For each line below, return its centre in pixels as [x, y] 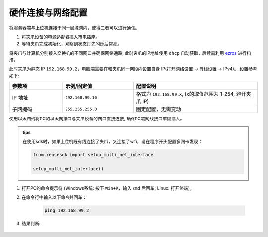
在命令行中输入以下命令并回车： [54, 197]
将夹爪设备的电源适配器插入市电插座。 [61, 37]
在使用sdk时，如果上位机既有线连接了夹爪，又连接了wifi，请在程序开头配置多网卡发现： [113, 142]
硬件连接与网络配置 [48, 13]
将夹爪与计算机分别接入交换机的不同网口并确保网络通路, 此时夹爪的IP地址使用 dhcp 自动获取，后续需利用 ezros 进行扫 [130, 53]
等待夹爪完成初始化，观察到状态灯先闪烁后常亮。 [71, 44]
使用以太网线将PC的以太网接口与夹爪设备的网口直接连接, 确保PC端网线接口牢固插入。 [97, 118]
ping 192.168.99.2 [67, 210]
